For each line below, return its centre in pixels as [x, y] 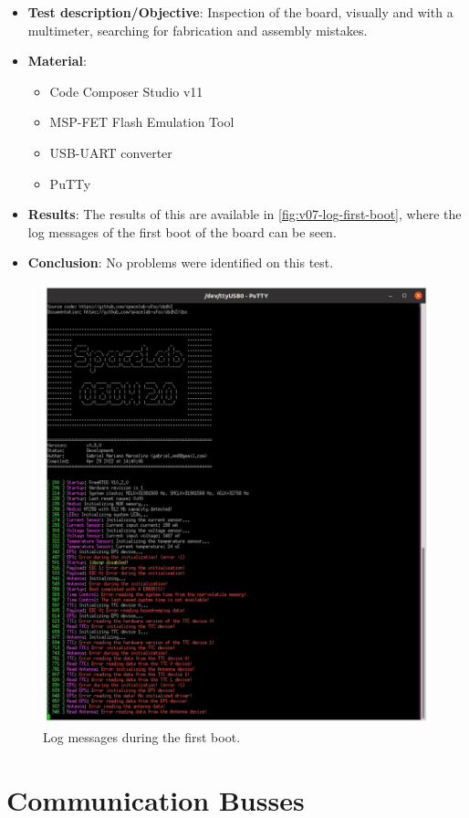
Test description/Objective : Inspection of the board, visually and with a [240, 12]
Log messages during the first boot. [142, 736]
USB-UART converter [111, 152]
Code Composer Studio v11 [126, 91]
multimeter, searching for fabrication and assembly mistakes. [198, 30]
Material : [57, 61]
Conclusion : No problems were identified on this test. [181, 262]
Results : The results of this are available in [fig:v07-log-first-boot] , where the [245, 214]
